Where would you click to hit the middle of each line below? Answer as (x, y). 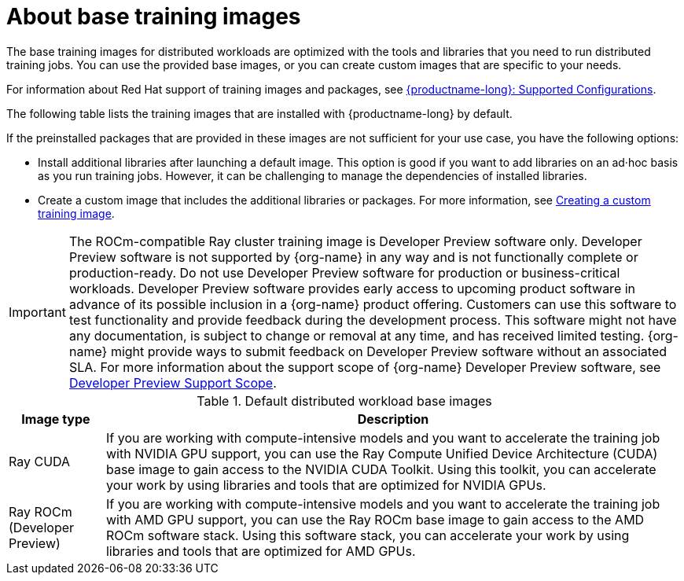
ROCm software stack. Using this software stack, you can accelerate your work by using (368, 535)
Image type (56, 419)
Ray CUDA (40, 461)
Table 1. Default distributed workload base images (344, 401)
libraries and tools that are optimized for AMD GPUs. (261, 551)
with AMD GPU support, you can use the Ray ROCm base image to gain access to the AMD (375, 519)
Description (393, 419)
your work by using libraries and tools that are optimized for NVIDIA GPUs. (326, 485)
